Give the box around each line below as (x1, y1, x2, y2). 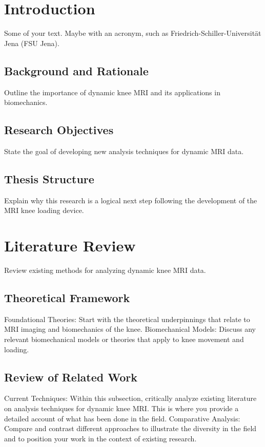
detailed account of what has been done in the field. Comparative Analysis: (4, 413, 240, 423)
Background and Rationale (4, 62, 149, 78)
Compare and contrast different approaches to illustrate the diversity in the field (4, 423, 257, 434)
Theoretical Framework (4, 290, 130, 305)
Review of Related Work (4, 369, 137, 385)
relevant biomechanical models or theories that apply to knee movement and (4, 334, 244, 344)
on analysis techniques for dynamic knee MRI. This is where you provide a (4, 402, 239, 413)
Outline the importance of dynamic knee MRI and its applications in (4, 87, 220, 97)
